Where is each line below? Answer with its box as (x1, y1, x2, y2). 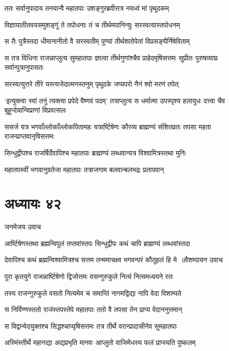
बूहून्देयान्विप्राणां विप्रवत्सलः (4, 105, 66, 115)
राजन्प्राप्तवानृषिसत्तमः (4, 131, 55, 141)
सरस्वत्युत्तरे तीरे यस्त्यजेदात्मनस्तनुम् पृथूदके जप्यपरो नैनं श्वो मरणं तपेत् (4, 78, 179, 89)
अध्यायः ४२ (4, 193, 61, 213)
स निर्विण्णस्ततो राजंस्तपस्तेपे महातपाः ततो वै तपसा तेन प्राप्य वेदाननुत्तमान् (4, 304, 182, 315)
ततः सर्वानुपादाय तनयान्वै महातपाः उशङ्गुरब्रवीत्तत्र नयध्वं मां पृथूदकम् (4, 3, 169, 13)
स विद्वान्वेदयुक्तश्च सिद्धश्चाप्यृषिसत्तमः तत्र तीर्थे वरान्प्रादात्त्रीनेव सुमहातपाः (4, 320, 177, 331)
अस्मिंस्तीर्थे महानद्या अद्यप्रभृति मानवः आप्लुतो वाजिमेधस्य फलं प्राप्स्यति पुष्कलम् (4, 337, 196, 348)
